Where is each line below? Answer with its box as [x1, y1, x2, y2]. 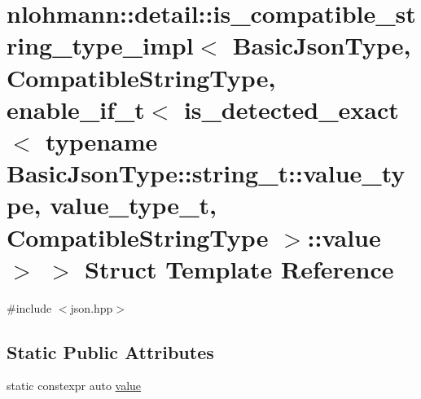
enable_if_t [7, 92, 145, 125]
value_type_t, [50, 188, 217, 221]
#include [7, 299, 52, 316]
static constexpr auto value [7, 377, 142, 394]
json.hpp [70, 299, 113, 316]
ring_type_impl [7, 28, 194, 62]
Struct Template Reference [85, 252, 394, 285]
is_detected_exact [183, 92, 399, 125]
